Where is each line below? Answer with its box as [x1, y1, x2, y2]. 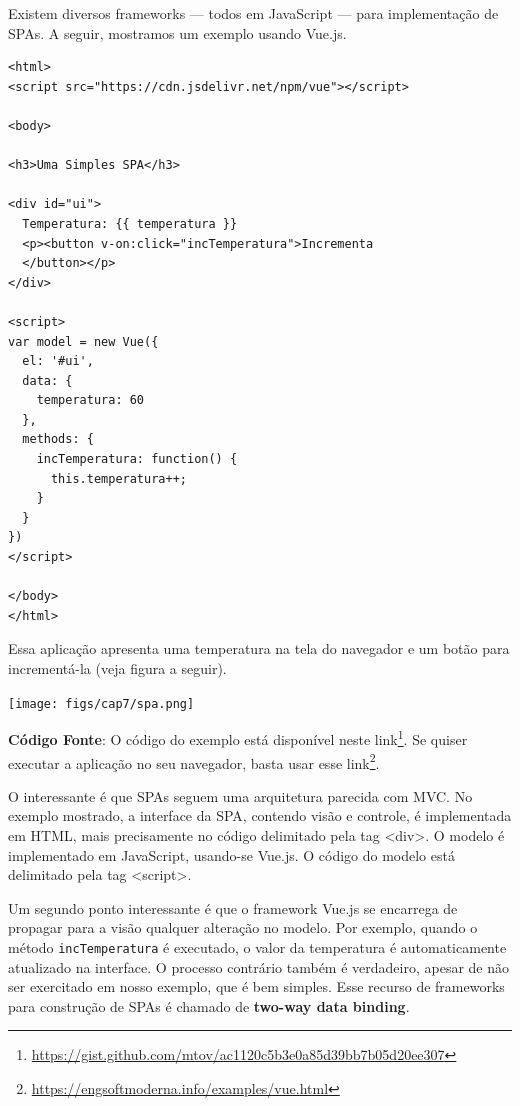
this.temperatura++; [50, 471, 187, 486]
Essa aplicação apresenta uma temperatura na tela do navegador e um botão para [8, 638, 510, 659]
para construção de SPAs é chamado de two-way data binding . [8, 995, 410, 1016]
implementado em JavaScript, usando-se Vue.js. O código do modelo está [8, 844, 455, 865]
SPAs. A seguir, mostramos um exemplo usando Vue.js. [8, 22, 347, 43]
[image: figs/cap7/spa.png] [8, 696, 195, 711]
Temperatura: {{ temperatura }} [22, 216, 238, 231]
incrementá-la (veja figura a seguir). [8, 658, 227, 678]
